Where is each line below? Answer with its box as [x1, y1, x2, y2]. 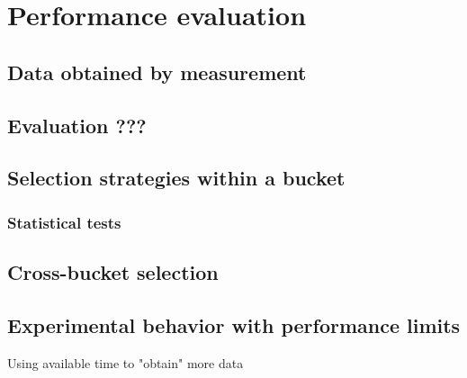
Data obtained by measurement [7, 58, 307, 85]
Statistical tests [7, 211, 121, 233]
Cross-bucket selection [7, 257, 219, 285]
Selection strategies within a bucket [7, 164, 346, 192]
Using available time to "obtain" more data [7, 353, 244, 372]
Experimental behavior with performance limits [7, 310, 461, 338]
